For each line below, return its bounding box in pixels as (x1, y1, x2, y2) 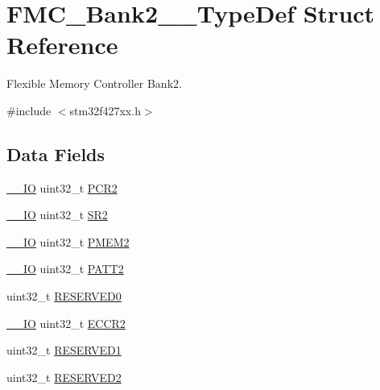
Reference (6, 28, 118, 61)
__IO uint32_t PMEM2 (6, 233, 130, 250)
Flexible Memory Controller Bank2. (6, 75, 182, 92)
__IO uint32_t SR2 (6, 206, 108, 223)
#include (6, 102, 52, 118)
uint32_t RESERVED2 (6, 368, 122, 385)
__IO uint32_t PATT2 (6, 260, 124, 277)
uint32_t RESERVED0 (6, 288, 122, 305)
